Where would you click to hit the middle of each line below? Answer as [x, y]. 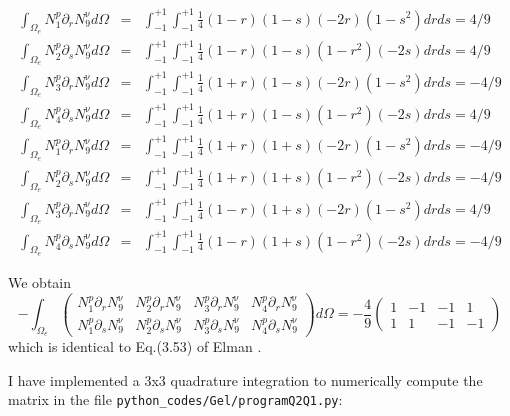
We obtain [40, 281]
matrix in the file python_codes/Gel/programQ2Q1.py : [175, 399]
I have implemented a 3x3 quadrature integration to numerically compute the [245, 379]
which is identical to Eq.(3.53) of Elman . [135, 346]
